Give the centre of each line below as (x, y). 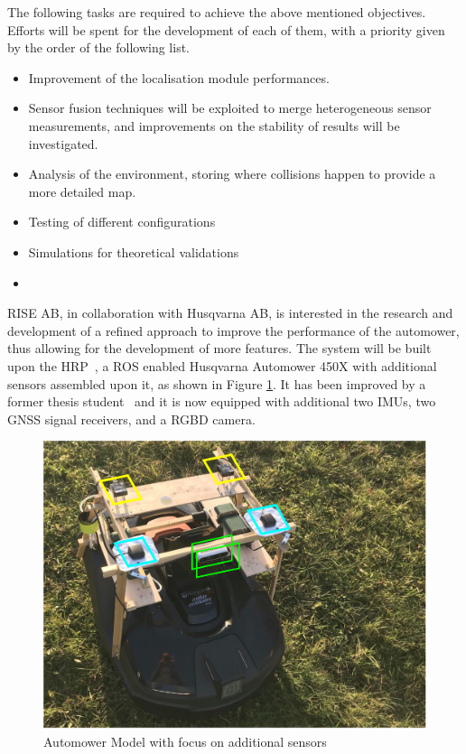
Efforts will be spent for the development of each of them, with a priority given (226, 29)
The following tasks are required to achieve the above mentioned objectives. (217, 12)
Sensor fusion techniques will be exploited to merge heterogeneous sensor (230, 108)
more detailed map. (82, 191)
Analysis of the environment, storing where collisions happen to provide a (232, 174)
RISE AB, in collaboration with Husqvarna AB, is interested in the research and (230, 313)
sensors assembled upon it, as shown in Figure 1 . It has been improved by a (217, 383)
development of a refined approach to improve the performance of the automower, (233, 330)
